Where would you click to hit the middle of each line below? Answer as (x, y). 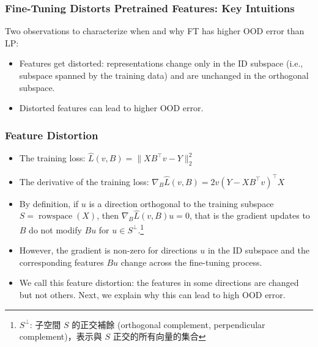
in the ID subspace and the (258, 250)
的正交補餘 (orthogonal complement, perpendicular (168, 324)
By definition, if (49, 203)
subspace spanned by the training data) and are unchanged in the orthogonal (164, 75)
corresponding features (61, 262)
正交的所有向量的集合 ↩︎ (159, 336)
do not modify (55, 229)
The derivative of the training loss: (84, 181)
